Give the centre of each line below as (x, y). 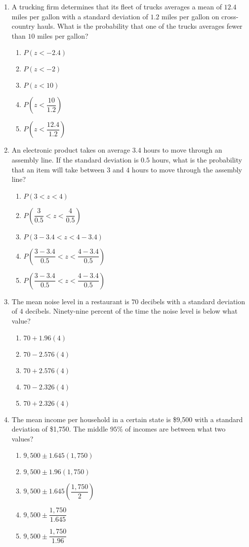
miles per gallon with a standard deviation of (80, 16)
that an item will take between (58, 169)
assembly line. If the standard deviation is (75, 159)
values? (22, 438)
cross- (230, 16)
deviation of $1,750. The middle (60, 429)
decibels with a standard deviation (193, 301)
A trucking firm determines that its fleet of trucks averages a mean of (117, 6)
